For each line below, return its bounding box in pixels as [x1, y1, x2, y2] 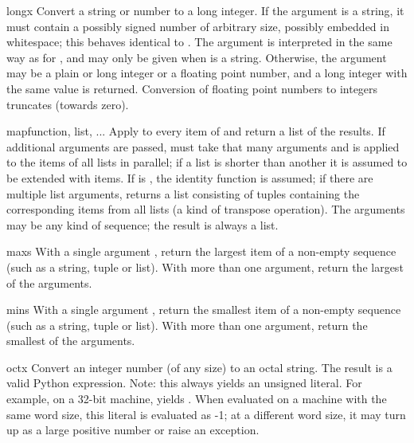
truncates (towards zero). [6, 96, 129, 112]
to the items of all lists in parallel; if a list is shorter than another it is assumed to [6, 154, 408, 171]
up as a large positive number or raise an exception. [6, 421, 260, 438]
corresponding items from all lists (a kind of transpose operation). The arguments [6, 201, 405, 218]
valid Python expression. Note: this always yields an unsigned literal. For [6, 374, 362, 391]
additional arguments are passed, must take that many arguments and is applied [6, 138, 400, 155]
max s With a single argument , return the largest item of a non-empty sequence [6, 243, 396, 260]
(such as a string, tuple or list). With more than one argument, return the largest [6, 258, 404, 275]
